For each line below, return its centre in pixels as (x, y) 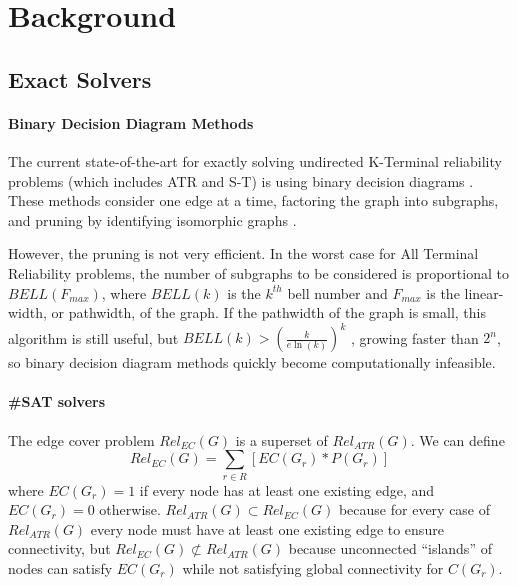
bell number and (337, 292)
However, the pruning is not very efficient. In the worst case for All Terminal (243, 253)
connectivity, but (59, 548)
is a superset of (281, 439)
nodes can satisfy (60, 567)
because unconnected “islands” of (390, 548)
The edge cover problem (81, 439)
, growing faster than (414, 337)
